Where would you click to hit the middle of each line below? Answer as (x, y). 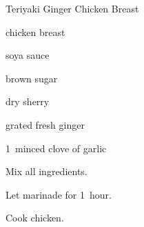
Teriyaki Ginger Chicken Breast (72, 8)
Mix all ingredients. (47, 171)
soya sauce (28, 55)
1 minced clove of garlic (56, 148)
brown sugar (32, 78)
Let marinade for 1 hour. (59, 194)
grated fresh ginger (45, 124)
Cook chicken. (35, 218)
